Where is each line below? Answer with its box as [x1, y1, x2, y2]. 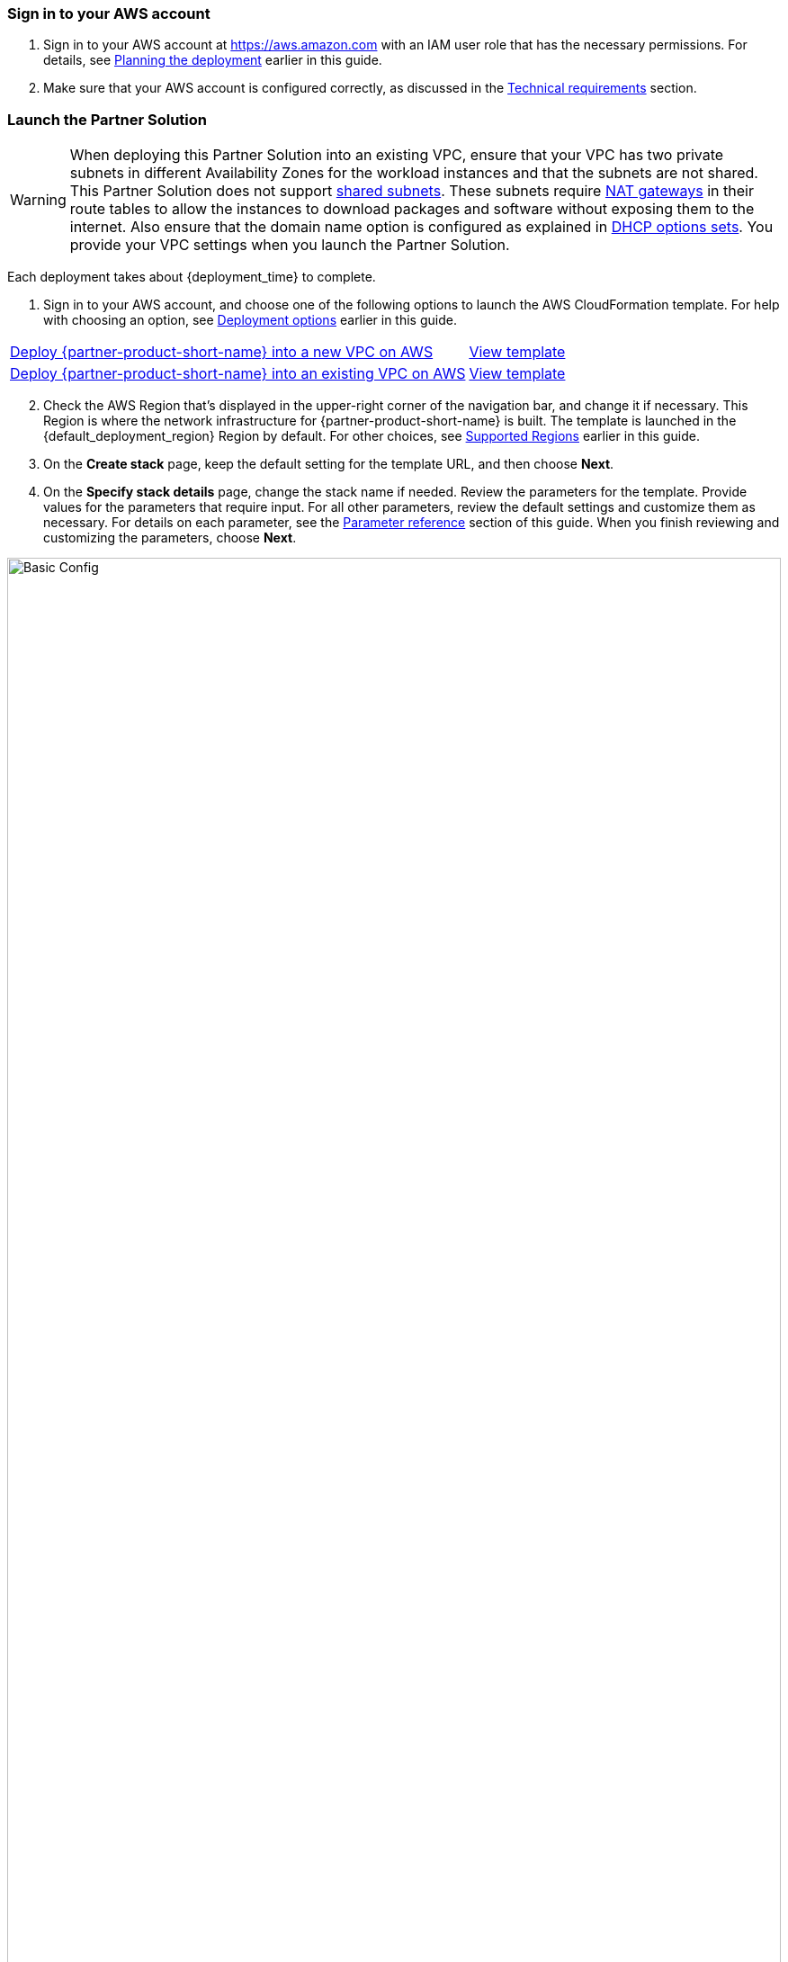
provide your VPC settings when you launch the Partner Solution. [69, 236, 510, 255]
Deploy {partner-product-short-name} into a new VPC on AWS [10, 343, 434, 362]
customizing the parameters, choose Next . [43, 530, 297, 546]
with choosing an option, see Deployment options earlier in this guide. [43, 312, 457, 328]
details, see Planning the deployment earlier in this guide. [43, 52, 382, 68]
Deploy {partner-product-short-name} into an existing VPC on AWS [10, 364, 466, 383]
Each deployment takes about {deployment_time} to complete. [7, 269, 376, 285]
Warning [10, 191, 67, 210]
